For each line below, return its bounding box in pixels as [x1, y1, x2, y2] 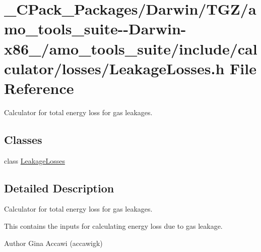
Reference [4, 77, 74, 98]
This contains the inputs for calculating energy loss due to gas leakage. [4, 221, 223, 231]
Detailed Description [4, 180, 114, 195]
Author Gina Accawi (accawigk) [4, 237, 103, 248]
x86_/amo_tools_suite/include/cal [4, 38, 257, 59]
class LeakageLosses [4, 155, 65, 166]
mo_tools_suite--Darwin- [4, 18, 186, 39]
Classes [4, 131, 42, 147]
